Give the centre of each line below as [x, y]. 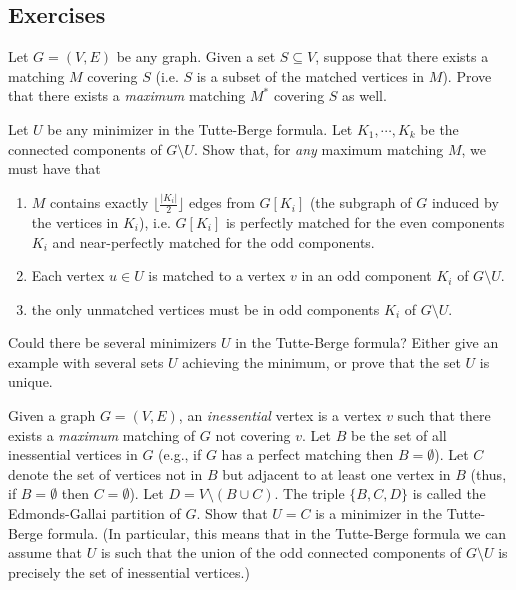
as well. [364, 95]
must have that [54, 168]
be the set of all [398, 434]
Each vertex [68, 275]
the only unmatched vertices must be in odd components [205, 308]
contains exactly [99, 202]
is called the [449, 493]
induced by [465, 202]
